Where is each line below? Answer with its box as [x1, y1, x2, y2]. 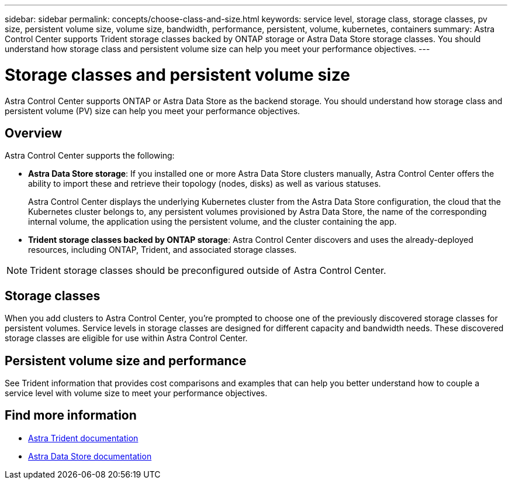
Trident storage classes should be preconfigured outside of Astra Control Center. [30, 265, 386, 277]
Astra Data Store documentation [28, 451, 152, 461]
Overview [5, 125, 63, 140]
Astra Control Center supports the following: [5, 150, 175, 161]
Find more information [5, 408, 137, 423]
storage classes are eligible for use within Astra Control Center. [5, 333, 248, 344]
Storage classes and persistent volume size [5, 64, 350, 85]
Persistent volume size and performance [5, 353, 247, 368]
